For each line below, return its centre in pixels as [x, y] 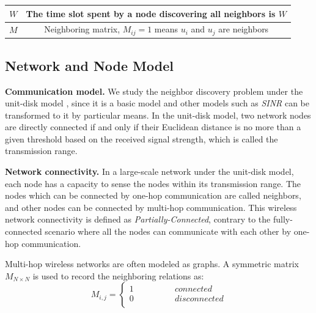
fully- [283, 219]
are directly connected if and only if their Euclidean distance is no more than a [153, 127]
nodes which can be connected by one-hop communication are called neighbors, [153, 195]
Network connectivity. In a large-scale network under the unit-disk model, [149, 171]
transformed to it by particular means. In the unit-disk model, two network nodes [158, 115]
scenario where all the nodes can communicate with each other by [168, 231]
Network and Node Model [89, 65]
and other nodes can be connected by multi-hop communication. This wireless [151, 207]
